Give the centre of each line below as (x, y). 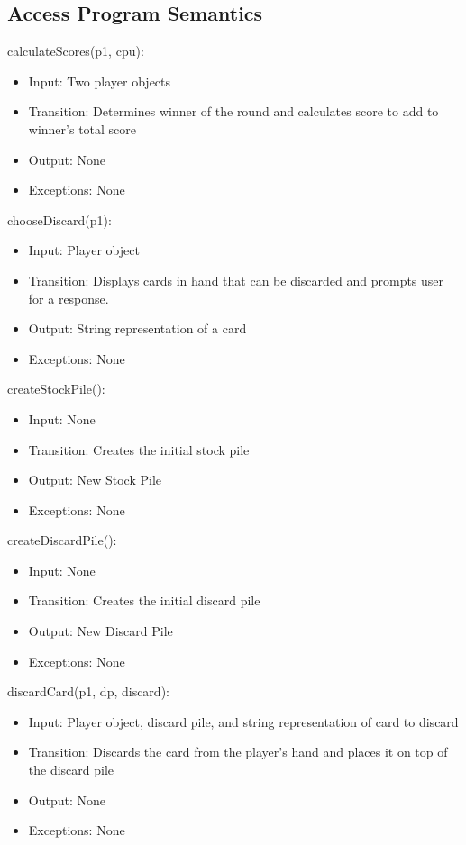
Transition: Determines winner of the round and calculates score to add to (233, 111)
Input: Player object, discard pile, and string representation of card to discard (243, 721)
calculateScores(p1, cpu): (76, 51)
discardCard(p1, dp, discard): (88, 691)
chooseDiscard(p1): (59, 219)
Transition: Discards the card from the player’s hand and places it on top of (238, 752)
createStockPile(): (56, 389)
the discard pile (71, 770)
